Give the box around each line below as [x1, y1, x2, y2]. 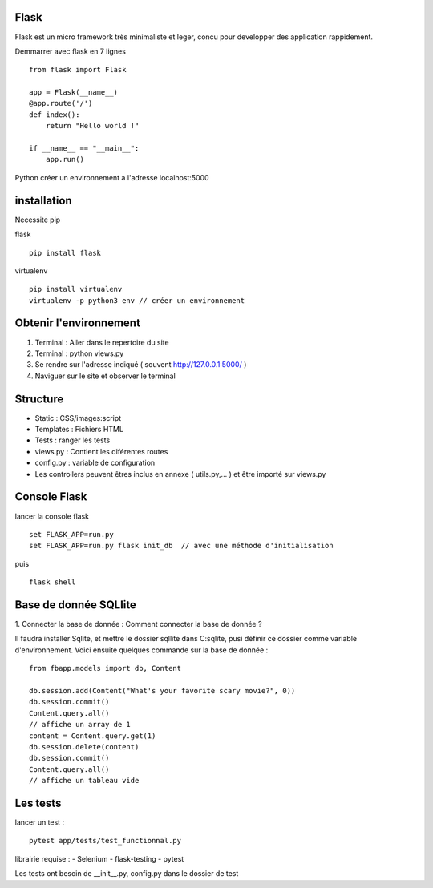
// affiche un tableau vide [29, 776, 140, 785]
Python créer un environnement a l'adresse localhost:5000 [14, 172, 209, 182]
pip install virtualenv [29, 285, 123, 294]
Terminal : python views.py [34, 349, 124, 358]
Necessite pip [14, 215, 61, 224]
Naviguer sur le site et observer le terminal [34, 371, 176, 381]
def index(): [29, 110, 80, 119]
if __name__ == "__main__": [29, 144, 140, 153]
